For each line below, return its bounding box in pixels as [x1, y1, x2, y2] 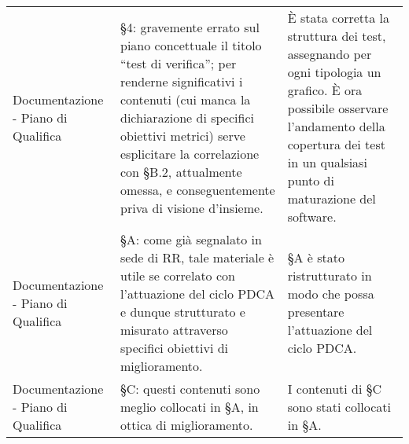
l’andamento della [287, 117, 385, 135]
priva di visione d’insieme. [120, 198, 263, 217]
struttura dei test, [287, 27, 386, 45]
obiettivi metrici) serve [120, 126, 245, 145]
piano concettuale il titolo [120, 35, 262, 54]
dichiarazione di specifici [120, 108, 254, 127]
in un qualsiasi [287, 153, 367, 171]
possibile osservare [287, 99, 389, 117]
